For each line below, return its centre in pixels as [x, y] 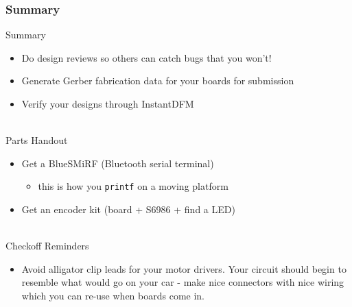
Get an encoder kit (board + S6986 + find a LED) [128, 209]
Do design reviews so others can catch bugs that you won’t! [146, 57]
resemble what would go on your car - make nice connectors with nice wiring [183, 282]
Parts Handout [37, 140]
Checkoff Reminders [47, 246]
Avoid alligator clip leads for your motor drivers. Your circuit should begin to [184, 268]
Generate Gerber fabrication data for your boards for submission [158, 81]
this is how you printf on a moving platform [133, 186]
